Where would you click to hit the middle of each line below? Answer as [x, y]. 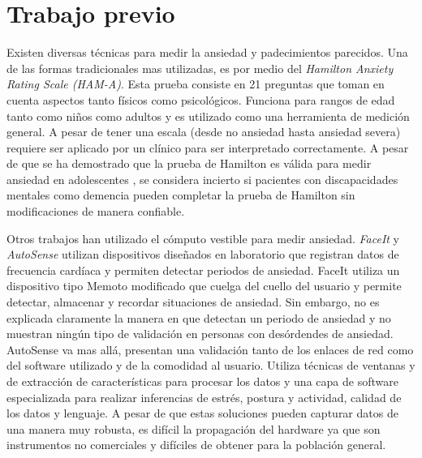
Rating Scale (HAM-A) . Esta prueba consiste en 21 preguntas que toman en [196, 84]
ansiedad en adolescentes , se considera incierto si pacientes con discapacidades [202, 179]
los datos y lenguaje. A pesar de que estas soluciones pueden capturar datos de [202, 413]
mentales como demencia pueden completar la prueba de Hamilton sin [181, 195]
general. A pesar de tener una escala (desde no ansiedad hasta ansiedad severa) [204, 132]
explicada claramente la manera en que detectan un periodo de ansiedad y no [199, 317]
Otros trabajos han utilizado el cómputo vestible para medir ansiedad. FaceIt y [203, 238]
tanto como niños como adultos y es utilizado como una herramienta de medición [208, 116]
